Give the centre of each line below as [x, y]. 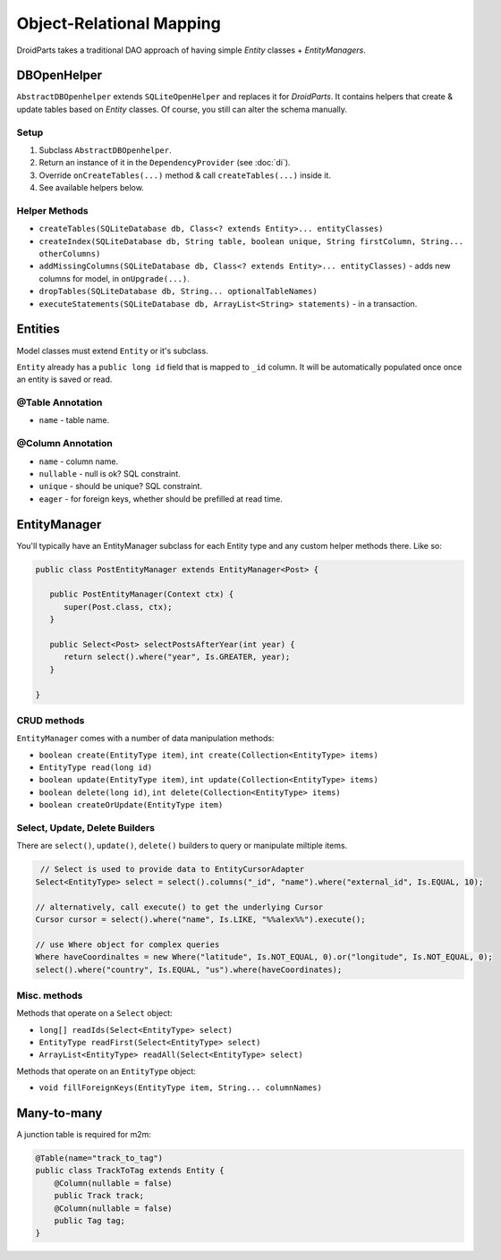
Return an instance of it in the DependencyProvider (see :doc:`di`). [165, 163]
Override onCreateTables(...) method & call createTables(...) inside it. [185, 175]
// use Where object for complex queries [127, 944]
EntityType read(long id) [96, 768]
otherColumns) [70, 254]
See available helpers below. [92, 188]
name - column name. [79, 461]
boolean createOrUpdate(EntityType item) [131, 805]
